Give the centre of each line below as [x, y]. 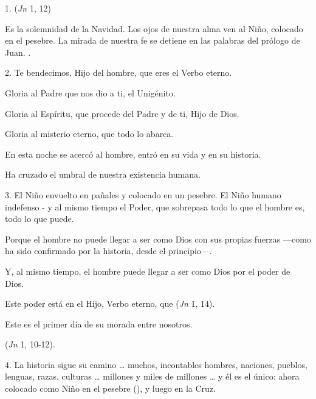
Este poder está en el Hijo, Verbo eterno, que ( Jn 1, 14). [110, 303]
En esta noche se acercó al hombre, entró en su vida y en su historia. [133, 154]
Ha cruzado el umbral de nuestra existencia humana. [103, 174]
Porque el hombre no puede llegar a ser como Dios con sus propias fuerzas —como [158, 239]
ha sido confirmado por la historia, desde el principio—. [108, 251]
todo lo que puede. [39, 219]
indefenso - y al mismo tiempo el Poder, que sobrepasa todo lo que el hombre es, [155, 206]
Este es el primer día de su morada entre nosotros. [99, 324]
